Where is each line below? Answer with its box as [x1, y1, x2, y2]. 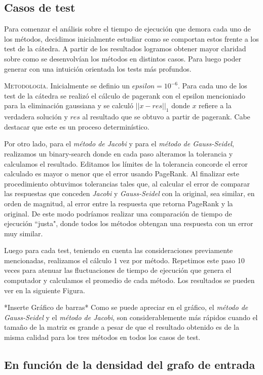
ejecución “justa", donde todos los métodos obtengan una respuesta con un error [4, 218, 253, 229]
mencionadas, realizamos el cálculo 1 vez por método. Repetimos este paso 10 [4, 255, 245, 265]
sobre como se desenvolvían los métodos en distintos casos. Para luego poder [4, 53, 242, 64]
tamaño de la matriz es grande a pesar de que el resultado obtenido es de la [4, 322, 239, 332]
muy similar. [4, 228, 43, 238]
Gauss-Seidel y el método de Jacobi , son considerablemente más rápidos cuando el [4, 311, 258, 322]
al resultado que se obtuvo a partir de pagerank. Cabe [82, 111, 250, 122]
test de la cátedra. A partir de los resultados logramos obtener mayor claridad [4, 43, 246, 54]
